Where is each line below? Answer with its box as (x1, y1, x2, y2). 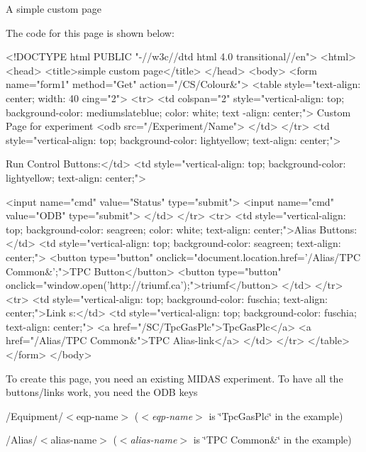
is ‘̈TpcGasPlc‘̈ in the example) (209, 408, 343, 423)
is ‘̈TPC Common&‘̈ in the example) (193, 432, 352, 447)
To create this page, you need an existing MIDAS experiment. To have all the (6, 370, 343, 385)
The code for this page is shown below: (6, 25, 174, 40)
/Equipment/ (6, 408, 64, 423)
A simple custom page (6, 1, 102, 16)
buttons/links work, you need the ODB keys (6, 385, 198, 399)
